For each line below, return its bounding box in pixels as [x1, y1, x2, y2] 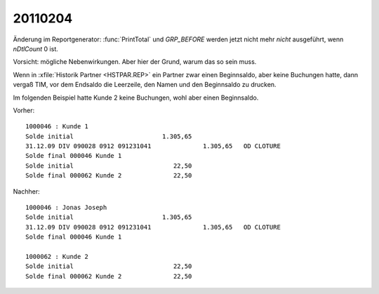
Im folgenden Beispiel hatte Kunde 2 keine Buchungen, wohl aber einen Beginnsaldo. [13, 93, 259, 102]
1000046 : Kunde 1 [25, 123, 89, 131]
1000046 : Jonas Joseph [25, 203, 107, 212]
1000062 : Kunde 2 [25, 253, 89, 260]
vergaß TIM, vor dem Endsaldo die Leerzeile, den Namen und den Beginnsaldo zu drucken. [13, 81, 277, 89]
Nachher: [13, 187, 40, 196]
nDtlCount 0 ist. [13, 44, 59, 53]
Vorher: [13, 106, 35, 114]
